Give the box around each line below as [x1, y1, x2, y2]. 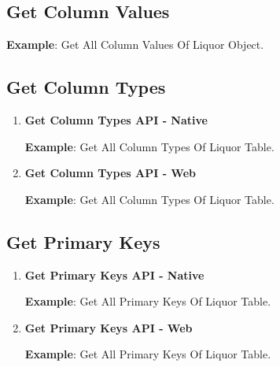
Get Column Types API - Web [24, 165, 196, 181]
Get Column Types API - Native [24, 112, 208, 128]
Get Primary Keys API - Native [24, 266, 204, 283]
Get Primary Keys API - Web [24, 319, 193, 335]
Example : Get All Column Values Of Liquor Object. [6, 36, 264, 53]
